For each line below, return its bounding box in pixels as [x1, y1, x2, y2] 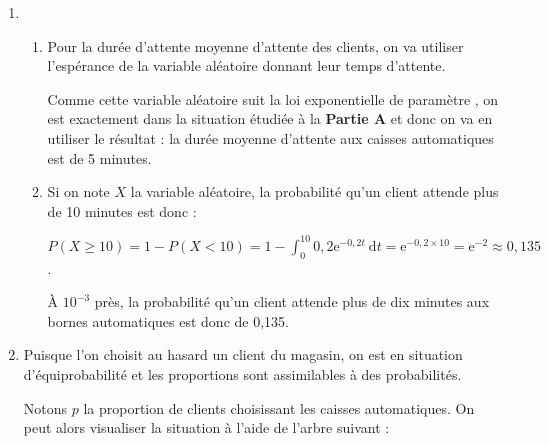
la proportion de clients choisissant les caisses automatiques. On [83, 397, 475, 418]
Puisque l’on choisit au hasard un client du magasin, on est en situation [23, 344, 463, 365]
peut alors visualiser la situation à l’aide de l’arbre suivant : [23, 417, 390, 438]
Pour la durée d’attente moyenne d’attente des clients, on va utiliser [47, 35, 464, 56]
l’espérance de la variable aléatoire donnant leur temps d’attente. [47, 55, 446, 76]
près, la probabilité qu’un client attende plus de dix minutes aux [94, 291, 490, 312]
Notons [23, 397, 68, 418]
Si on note [47, 181, 110, 202]
